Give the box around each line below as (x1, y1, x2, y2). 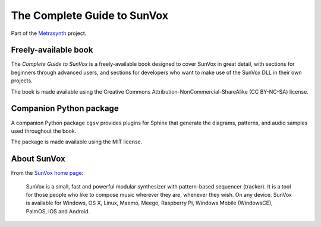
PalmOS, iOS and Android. (26, 207, 90, 215)
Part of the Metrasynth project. (11, 30, 87, 37)
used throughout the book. (11, 127, 77, 135)
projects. (11, 77, 33, 84)
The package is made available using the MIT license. (11, 138, 143, 145)
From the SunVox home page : (11, 170, 84, 177)
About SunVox (11, 154, 65, 164)
